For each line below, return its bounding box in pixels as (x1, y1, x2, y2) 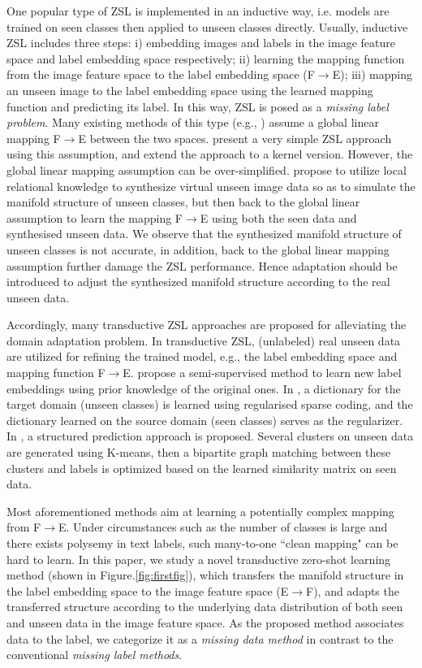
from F (6, 518, 41, 536)
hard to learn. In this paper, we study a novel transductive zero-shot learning (6, 550, 391, 567)
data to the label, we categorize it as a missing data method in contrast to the (6, 630, 394, 647)
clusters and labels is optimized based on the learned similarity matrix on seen (6, 459, 397, 476)
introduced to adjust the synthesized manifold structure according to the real (6, 273, 390, 290)
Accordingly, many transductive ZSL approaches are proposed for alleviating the (6, 316, 407, 333)
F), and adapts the (305, 582, 399, 599)
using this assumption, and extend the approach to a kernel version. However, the (6, 145, 413, 163)
